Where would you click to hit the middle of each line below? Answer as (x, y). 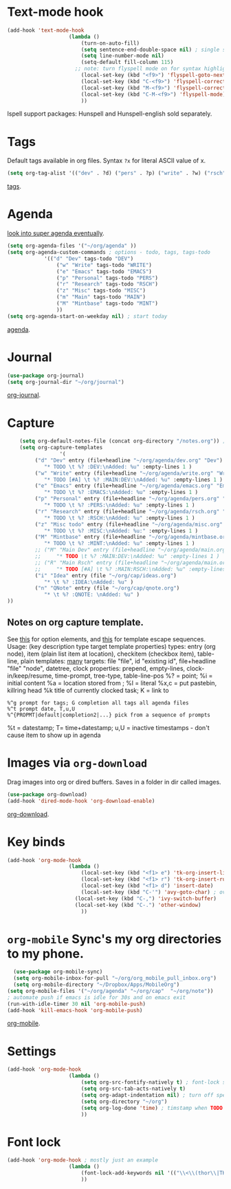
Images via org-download (77, 763)
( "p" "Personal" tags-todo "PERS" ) (107, 278)
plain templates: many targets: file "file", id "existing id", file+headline (118, 661)
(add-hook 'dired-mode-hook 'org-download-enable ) (81, 801)
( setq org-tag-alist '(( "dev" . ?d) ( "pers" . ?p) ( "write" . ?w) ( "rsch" (117, 173)
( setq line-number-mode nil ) (123, 56)
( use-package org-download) (47, 794)
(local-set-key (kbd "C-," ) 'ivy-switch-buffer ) (145, 899)
